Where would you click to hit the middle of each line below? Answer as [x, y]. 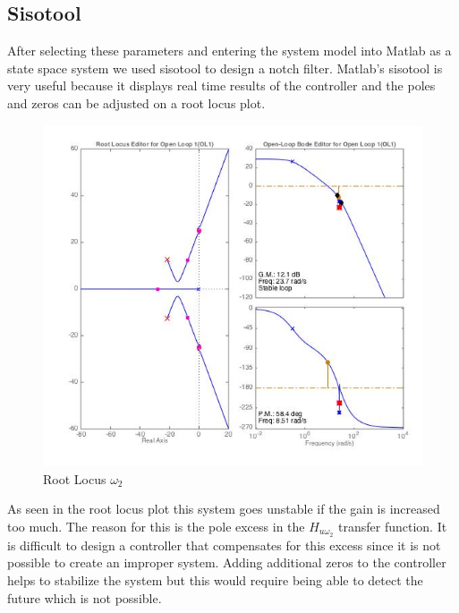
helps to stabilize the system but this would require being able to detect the [215, 580]
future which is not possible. [85, 597]
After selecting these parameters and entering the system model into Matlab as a [229, 51]
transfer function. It [393, 526]
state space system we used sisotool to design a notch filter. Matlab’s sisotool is [225, 68]
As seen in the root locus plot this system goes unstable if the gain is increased [224, 509]
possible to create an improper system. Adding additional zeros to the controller [227, 562]
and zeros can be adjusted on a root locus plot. [136, 102]
